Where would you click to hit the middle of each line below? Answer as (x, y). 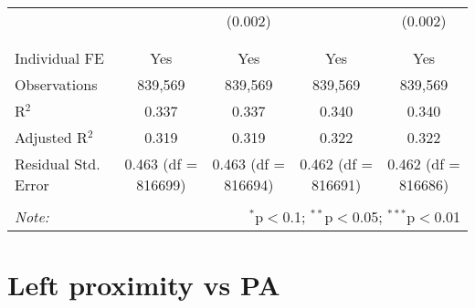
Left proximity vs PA (144, 285)
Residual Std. (58, 164)
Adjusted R (51, 137)
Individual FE (59, 58)
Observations (56, 84)
